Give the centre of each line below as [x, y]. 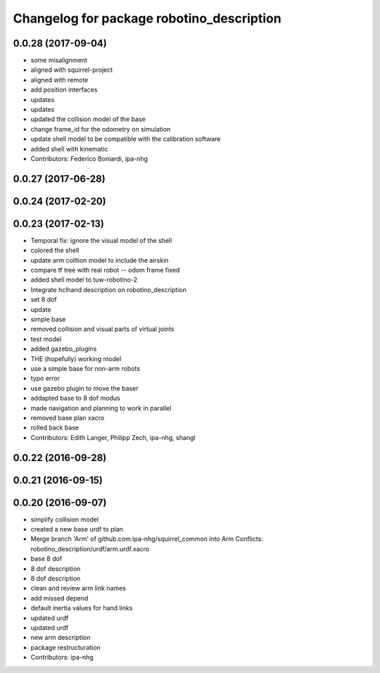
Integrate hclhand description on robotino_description [108, 289]
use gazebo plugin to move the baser [84, 388]
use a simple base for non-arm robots [85, 368]
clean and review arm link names [78, 589]
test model [46, 339]
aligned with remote [59, 80]
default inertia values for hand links [82, 608]
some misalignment [59, 61]
